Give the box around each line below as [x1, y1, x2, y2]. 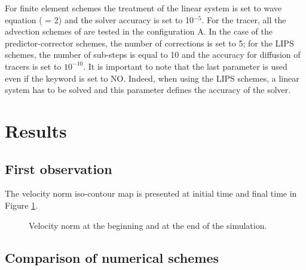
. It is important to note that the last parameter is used [83, 60, 287, 72]
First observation [5, 159, 112, 178]
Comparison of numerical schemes [5, 248, 219, 266]
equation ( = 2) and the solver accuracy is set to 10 [5, 13, 194, 26]
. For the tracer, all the [201, 13, 286, 26]
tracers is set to [5, 60, 62, 72]
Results [5, 118, 67, 142]
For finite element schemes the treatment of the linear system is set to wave [5, 2, 282, 14]
